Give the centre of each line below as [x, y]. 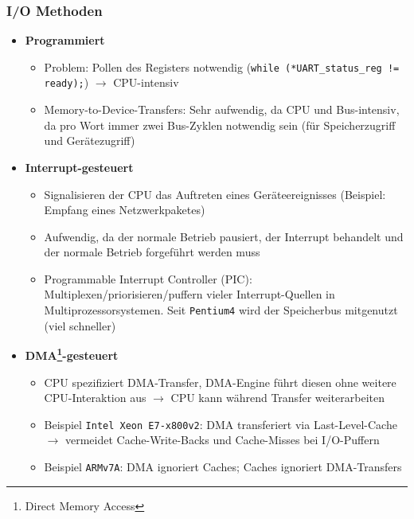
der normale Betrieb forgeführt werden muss [152, 252]
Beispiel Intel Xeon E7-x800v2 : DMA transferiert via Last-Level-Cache [221, 424]
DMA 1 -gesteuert [72, 354]
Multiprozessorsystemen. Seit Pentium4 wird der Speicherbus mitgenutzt [221, 310]
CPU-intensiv [146, 82]
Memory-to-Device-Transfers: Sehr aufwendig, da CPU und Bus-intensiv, [222, 109]
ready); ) [66, 82]
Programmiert [65, 40]
